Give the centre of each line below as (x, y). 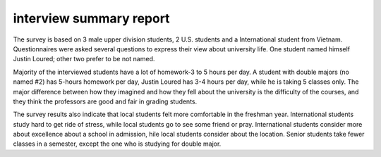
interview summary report (91, 18)
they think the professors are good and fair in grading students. (105, 101)
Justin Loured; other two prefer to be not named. (84, 59)
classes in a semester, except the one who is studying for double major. (117, 144)
